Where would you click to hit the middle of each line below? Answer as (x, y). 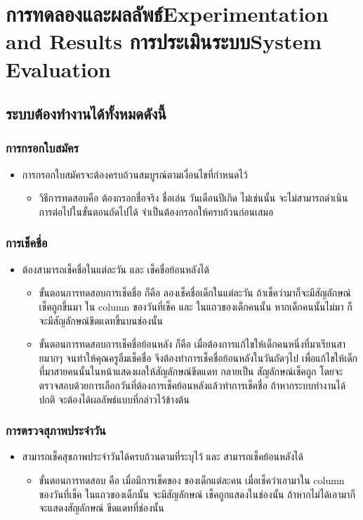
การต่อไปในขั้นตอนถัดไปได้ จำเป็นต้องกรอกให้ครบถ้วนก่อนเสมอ (156, 211)
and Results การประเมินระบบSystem (164, 41)
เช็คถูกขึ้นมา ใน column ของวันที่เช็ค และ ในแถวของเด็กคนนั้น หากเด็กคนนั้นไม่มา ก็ (196, 306)
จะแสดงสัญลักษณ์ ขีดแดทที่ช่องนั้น (101, 508)
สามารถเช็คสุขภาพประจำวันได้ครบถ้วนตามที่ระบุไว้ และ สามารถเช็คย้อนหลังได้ (163, 456)
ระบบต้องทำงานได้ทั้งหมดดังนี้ (86, 113)
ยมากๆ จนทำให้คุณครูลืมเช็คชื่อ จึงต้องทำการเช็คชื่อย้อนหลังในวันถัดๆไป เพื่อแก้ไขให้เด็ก (198, 357)
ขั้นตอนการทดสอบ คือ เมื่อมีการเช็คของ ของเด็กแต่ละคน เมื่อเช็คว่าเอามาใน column (192, 480)
